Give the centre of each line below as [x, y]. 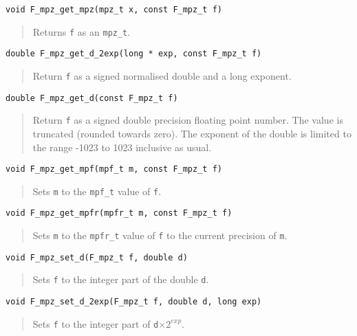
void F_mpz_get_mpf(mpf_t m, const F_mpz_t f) [114, 169]
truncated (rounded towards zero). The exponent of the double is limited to [192, 133]
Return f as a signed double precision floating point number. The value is [188, 120]
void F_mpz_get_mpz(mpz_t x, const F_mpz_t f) [114, 10]
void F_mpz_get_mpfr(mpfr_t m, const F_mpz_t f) [119, 213]
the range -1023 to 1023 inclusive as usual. [122, 147]
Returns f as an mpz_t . [82, 31]
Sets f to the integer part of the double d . [121, 279]
